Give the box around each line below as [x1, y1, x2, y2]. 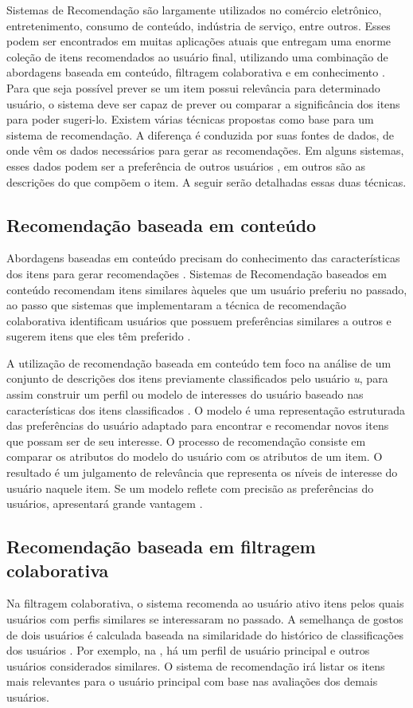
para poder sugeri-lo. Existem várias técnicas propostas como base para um [6, 111, 374, 128]
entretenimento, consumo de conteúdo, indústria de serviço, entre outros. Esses [6, 17, 391, 33]
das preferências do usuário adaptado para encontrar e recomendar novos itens [6, 417, 389, 434]
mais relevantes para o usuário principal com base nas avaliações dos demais [6, 673, 378, 690]
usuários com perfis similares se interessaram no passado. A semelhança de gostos [6, 611, 403, 627]
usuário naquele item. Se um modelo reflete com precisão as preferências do [6, 479, 374, 496]
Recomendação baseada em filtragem [6, 534, 316, 559]
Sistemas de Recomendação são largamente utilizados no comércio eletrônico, [6, 2, 382, 18]
